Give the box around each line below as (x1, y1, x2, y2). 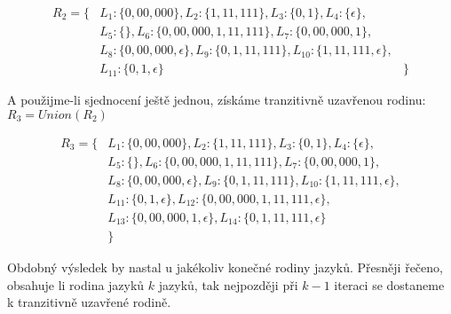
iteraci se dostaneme (334, 275, 445, 294)
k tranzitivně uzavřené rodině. (7, 293, 171, 311)
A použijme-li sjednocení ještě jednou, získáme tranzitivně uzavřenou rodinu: (7, 90, 426, 109)
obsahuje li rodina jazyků (7, 275, 145, 294)
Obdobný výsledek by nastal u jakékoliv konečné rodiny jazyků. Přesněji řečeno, (7, 257, 443, 276)
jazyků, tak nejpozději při (158, 275, 298, 294)
